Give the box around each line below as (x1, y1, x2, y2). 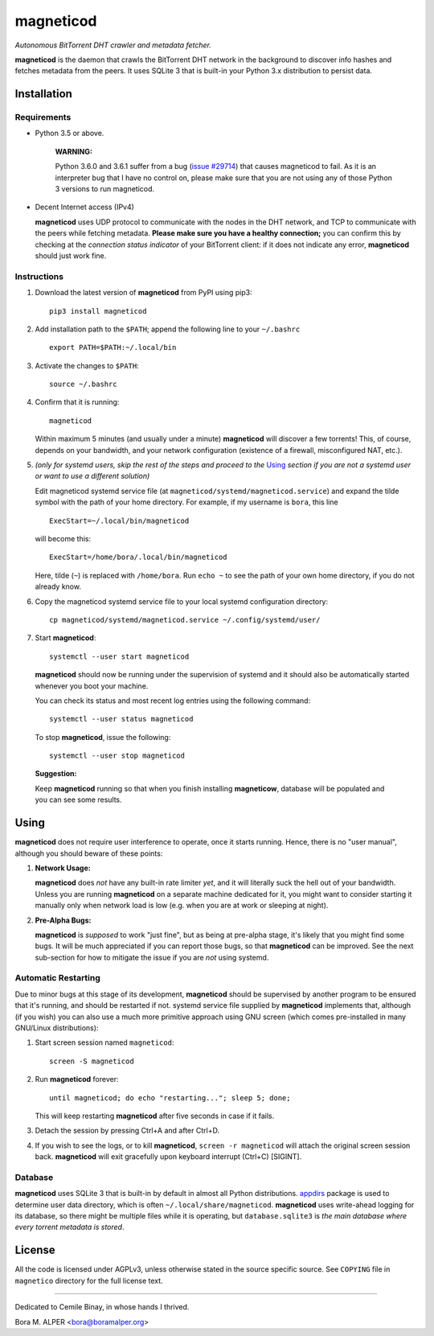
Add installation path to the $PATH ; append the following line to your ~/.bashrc (35, 324, 301, 334)
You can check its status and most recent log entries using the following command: (35, 696, 311, 705)
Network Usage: (35, 863, 92, 873)
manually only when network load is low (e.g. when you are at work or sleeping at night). (35, 901, 329, 911)
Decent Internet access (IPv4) (35, 202, 134, 212)
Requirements (14, 112, 72, 123)
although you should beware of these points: (14, 849, 163, 858)
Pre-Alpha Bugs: (35, 915, 92, 925)
